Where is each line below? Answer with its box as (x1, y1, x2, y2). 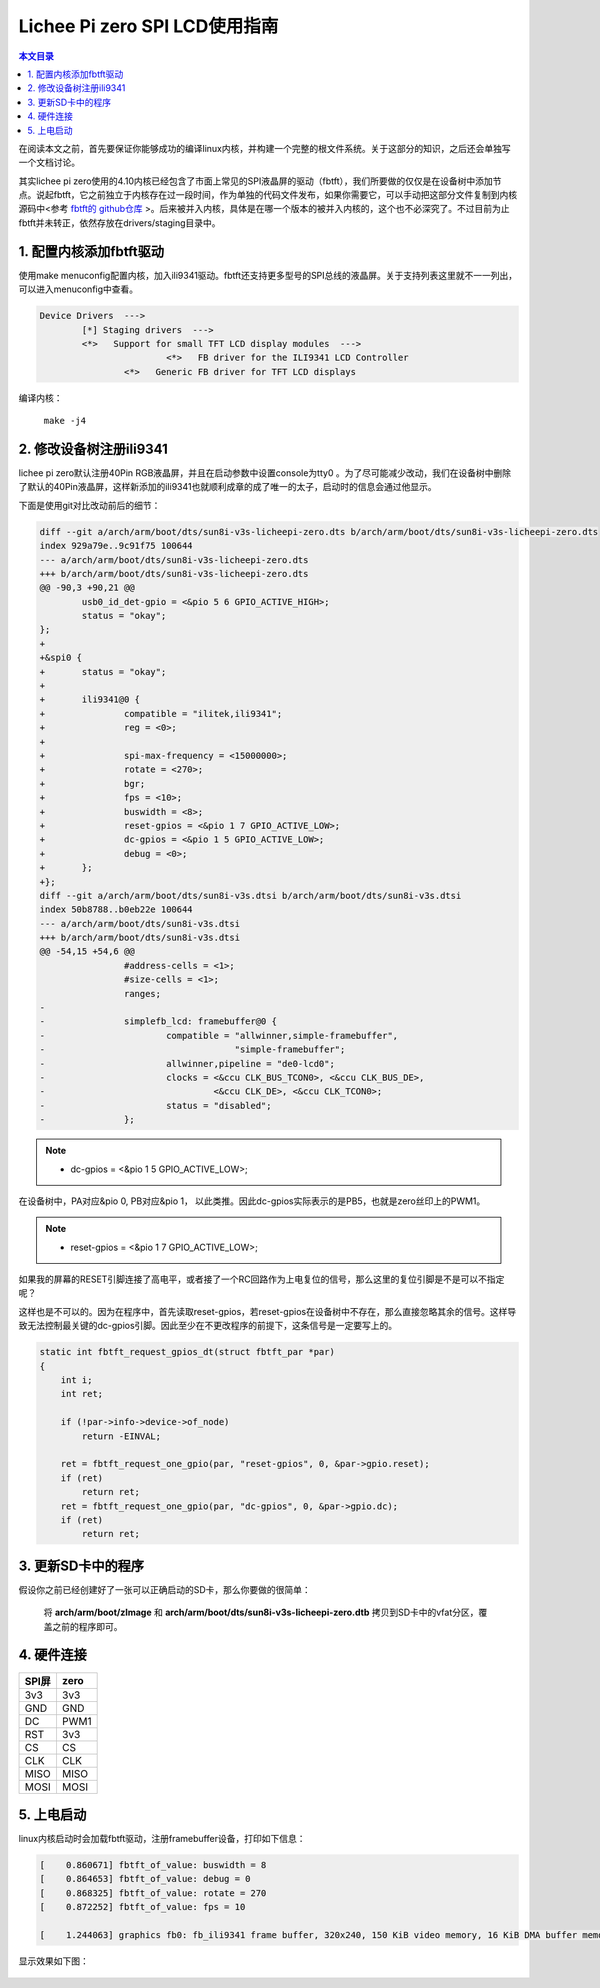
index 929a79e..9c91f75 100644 (39, 540, 194, 552)
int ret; (60, 1388, 104, 1400)
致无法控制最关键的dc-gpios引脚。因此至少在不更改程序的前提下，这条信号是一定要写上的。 (18, 1320, 398, 1332)
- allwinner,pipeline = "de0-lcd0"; (39, 1058, 335, 1069)
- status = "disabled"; (39, 1100, 272, 1111)
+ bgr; (39, 778, 146, 789)
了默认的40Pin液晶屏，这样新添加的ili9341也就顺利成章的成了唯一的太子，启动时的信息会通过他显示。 (18, 481, 437, 493)
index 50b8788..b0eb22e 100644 (39, 904, 194, 915)
